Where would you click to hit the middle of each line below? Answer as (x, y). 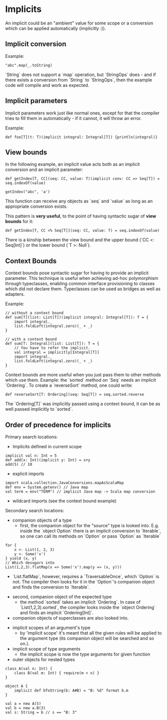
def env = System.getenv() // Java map (47, 487)
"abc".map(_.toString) (29, 65)
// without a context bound (34, 313)
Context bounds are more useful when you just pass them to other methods (83, 375)
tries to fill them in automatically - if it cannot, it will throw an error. (73, 118)
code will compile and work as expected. (47, 85)
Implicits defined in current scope (47, 446)
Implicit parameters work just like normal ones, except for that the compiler (82, 113)
